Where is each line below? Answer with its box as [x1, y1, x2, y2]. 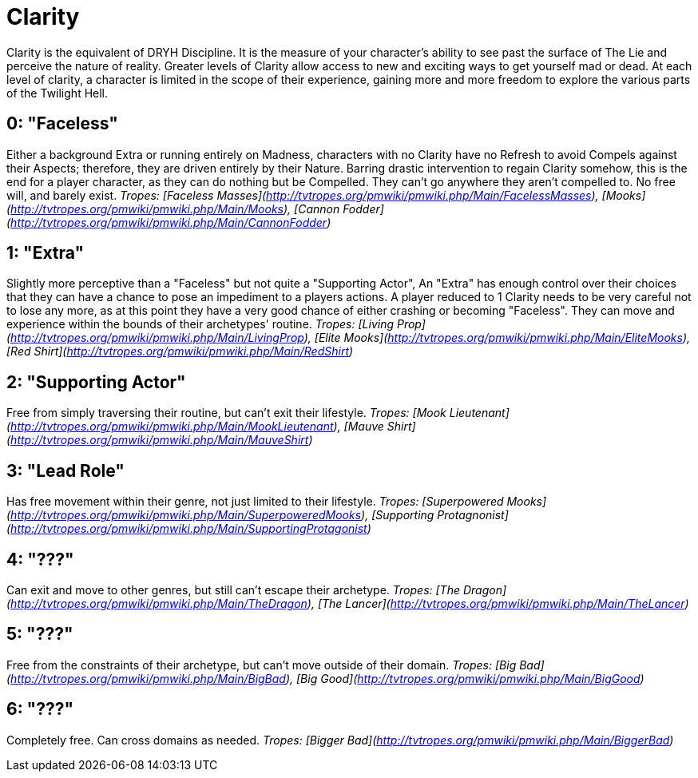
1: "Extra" [6, 243, 85, 264]
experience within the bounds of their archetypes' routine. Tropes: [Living [6, 317, 395, 331]
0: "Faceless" [6, 113, 118, 134]
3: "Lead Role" [6, 460, 125, 481]
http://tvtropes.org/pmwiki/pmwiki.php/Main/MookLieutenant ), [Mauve [10, 419, 384, 434]
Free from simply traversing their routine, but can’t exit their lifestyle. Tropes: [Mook [6, 406, 446, 420]
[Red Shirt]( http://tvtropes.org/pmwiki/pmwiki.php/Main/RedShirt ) [6, 344, 354, 359]
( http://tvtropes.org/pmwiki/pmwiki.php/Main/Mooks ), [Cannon [6, 201, 340, 216]
